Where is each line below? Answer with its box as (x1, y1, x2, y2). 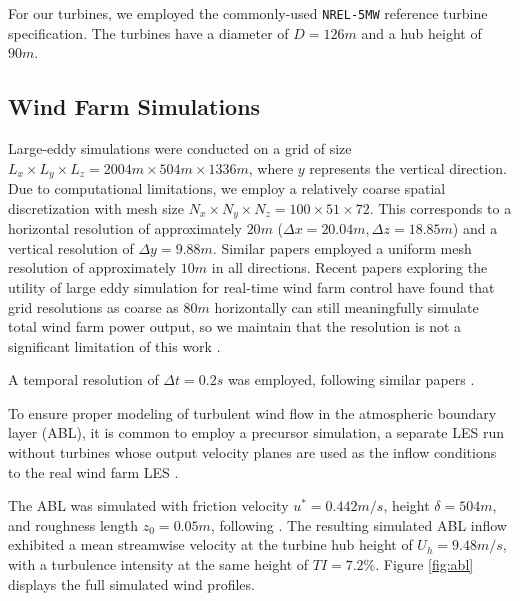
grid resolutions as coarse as (8, 296, 179, 317)
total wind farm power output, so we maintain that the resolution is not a (8, 316, 462, 337)
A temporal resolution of (8, 369, 159, 390)
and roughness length (8, 514, 139, 535)
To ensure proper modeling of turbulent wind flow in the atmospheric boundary (8, 402, 497, 423)
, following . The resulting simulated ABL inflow (210, 514, 507, 535)
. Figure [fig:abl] (375, 554, 474, 575)
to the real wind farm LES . (8, 461, 179, 482)
